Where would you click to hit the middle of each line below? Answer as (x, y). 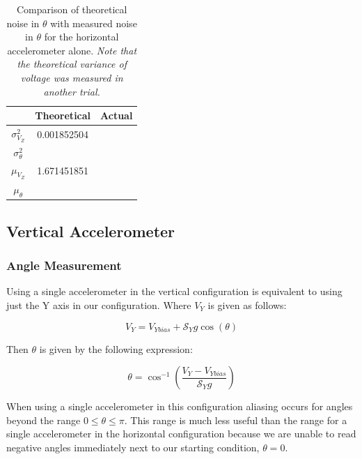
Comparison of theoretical (72, 9)
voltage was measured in (72, 77)
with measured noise (94, 23)
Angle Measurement (64, 265)
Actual (117, 115)
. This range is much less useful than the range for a (236, 420)
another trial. (72, 91)
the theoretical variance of (72, 64)
